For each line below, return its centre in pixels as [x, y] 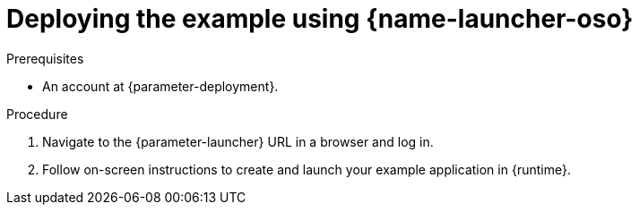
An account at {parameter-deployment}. [160, 86]
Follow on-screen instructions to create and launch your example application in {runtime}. [307, 169]
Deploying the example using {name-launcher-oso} [320, 19]
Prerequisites [45, 58]
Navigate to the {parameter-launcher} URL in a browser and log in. [238, 141]
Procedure [37, 114]
